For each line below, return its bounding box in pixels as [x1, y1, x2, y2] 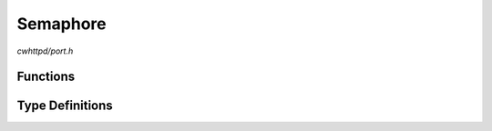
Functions [16, 69, 76, 85]
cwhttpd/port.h [16, 45, 74, 56]
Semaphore [16, 14, 107, 34]
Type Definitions [16, 98, 113, 114]
